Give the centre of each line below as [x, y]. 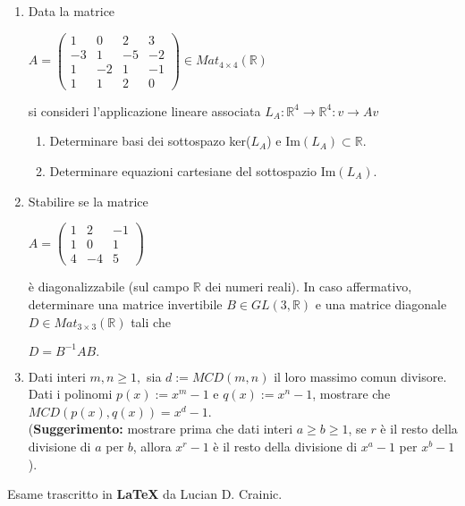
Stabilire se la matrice [88, 201]
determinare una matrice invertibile [125, 304]
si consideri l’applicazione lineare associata [144, 110]
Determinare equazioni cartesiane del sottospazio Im [193, 170]
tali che [151, 321]
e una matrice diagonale [381, 304]
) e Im [283, 141]
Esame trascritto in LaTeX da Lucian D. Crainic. [145, 494]
